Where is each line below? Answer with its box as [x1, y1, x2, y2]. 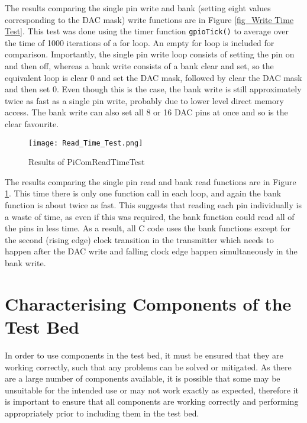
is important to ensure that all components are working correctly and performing [5, 395, 299, 408]
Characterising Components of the [5, 291, 292, 315]
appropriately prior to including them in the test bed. [5, 406, 199, 419]
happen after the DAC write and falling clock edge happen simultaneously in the [5, 245, 298, 257]
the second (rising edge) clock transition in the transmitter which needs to [5, 233, 274, 246]
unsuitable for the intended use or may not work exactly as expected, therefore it [5, 383, 299, 396]
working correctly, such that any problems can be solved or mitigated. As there [5, 360, 292, 373]
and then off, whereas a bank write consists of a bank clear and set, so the [5, 60, 274, 72]
